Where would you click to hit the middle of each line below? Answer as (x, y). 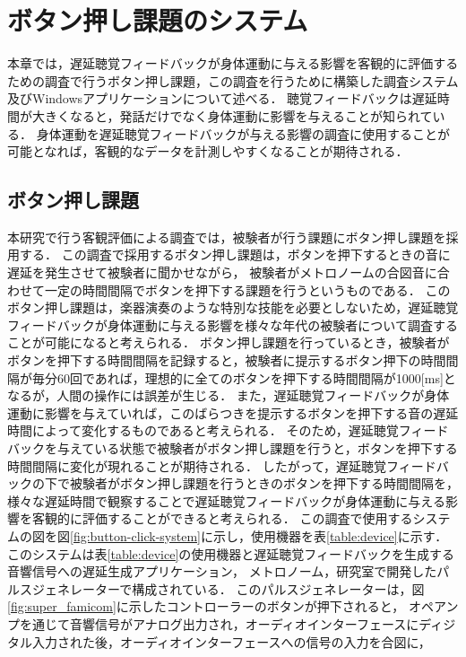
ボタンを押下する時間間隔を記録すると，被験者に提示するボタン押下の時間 (227, 360)
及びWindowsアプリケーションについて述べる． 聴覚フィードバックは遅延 (222, 98)
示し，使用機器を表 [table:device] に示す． (330, 535)
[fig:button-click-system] (135, 535)
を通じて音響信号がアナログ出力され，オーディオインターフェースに (219, 623)
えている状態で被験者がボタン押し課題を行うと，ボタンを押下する (263, 448)
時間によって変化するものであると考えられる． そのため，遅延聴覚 (203, 430)
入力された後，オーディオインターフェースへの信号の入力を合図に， (231, 641)
